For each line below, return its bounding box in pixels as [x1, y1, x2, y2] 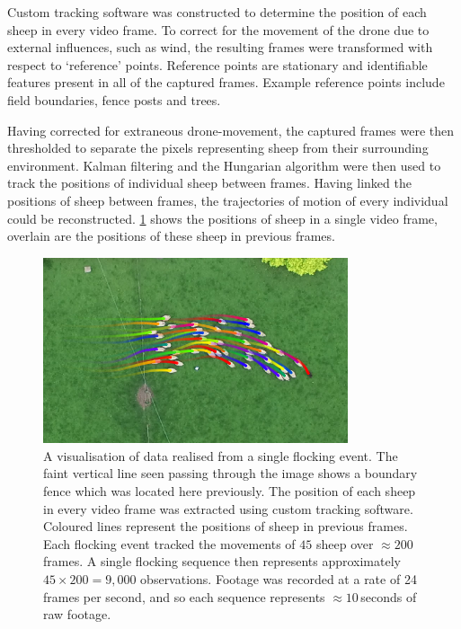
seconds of [360, 587, 417, 606]
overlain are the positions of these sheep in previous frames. [7, 226, 335, 245]
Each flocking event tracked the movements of [43, 534, 296, 553]
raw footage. [43, 605, 111, 624]
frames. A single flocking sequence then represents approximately [43, 552, 401, 571]
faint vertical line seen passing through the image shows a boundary [43, 464, 418, 483]
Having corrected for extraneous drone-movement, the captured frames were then [7, 120, 455, 139]
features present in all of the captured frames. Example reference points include [7, 73, 445, 92]
